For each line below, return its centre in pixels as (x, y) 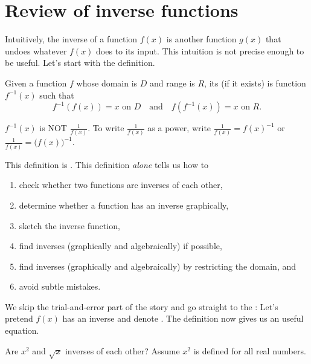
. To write (106, 128)
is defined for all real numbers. (250, 350)
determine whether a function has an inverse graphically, (124, 205)
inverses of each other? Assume (122, 350)
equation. (22, 330)
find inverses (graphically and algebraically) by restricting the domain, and (158, 266)
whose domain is (107, 83)
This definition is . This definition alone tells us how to (107, 164)
